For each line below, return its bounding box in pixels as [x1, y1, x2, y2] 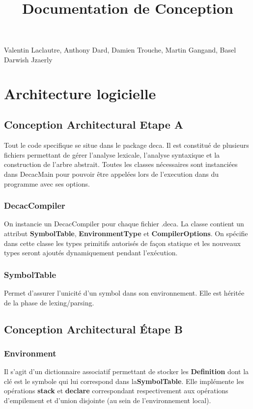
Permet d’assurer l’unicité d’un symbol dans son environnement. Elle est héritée [4, 287, 245, 298]
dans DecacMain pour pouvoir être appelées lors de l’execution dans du [4, 168, 219, 179]
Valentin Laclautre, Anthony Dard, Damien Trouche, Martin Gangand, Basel [4, 45, 236, 55]
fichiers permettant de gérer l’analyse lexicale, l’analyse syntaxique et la [4, 149, 220, 160]
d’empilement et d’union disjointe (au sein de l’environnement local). [4, 395, 211, 405]
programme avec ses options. [4, 178, 90, 189]
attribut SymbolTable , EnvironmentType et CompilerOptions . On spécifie [4, 228, 248, 238]
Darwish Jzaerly [4, 54, 53, 64]
